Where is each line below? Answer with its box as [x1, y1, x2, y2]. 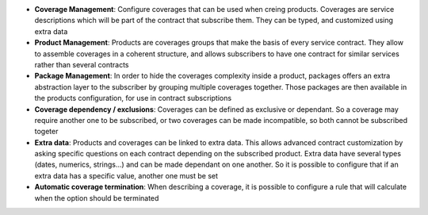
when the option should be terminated [34, 193, 159, 202]
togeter [34, 127, 59, 136]
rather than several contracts [34, 60, 129, 69]
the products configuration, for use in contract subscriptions [34, 94, 232, 103]
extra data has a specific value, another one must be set [34, 171, 218, 180]
